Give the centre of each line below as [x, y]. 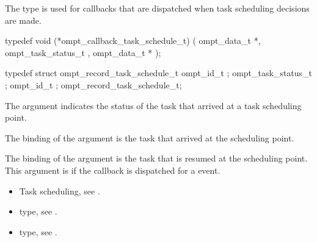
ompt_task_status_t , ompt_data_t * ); [83, 52]
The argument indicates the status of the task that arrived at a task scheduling [153, 105]
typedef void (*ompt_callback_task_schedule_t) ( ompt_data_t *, [133, 41]
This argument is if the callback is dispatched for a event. [113, 170]
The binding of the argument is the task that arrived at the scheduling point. [150, 137]
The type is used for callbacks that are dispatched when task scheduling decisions [157, 8]
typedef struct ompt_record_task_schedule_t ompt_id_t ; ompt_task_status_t [159, 73]
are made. [23, 20]
